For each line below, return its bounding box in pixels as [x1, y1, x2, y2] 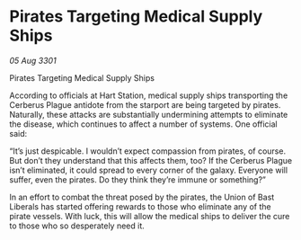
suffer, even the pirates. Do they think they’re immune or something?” [9, 173, 267, 185]
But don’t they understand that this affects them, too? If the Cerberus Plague [9, 155, 293, 165]
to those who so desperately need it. [9, 220, 146, 231]
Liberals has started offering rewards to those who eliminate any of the [9, 200, 271, 212]
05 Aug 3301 [9, 55, 57, 66]
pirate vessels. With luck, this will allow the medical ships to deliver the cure [9, 210, 290, 221]
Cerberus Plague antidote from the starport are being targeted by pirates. [9, 99, 281, 110]
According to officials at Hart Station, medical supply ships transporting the [9, 90, 288, 101]
